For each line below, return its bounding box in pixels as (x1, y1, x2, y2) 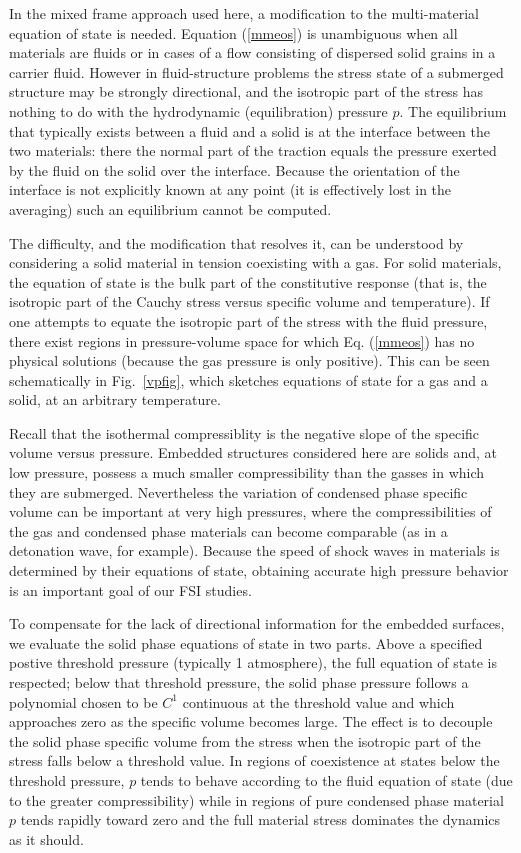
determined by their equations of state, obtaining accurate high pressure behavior (9, 560, 509, 581)
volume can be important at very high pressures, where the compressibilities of (9, 501, 492, 522)
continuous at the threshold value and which (182, 691, 455, 712)
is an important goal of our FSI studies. (9, 579, 252, 600)
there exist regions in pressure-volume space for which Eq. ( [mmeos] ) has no (9, 330, 475, 351)
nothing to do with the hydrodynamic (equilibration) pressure (9, 100, 388, 121)
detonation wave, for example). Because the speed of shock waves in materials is (9, 540, 500, 561)
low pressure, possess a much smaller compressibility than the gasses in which (9, 462, 485, 483)
